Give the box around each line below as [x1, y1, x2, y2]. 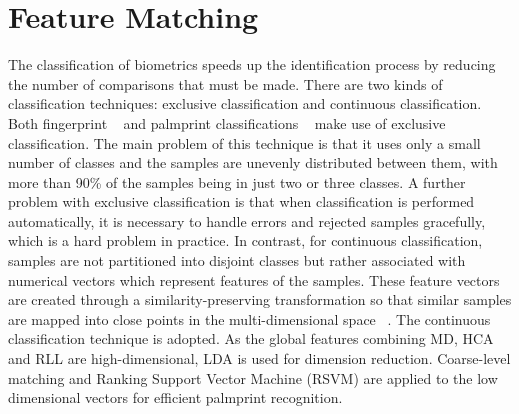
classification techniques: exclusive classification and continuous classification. [8, 93, 482, 114]
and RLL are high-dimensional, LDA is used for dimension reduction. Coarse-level [8, 348, 511, 369]
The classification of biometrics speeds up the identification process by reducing [8, 54, 496, 75]
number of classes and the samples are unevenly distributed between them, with [8, 152, 498, 173]
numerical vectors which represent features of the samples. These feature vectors [8, 269, 500, 290]
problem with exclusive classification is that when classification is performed [8, 191, 475, 212]
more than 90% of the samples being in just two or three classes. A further [8, 171, 466, 192]
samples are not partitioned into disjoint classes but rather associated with [8, 250, 466, 271]
